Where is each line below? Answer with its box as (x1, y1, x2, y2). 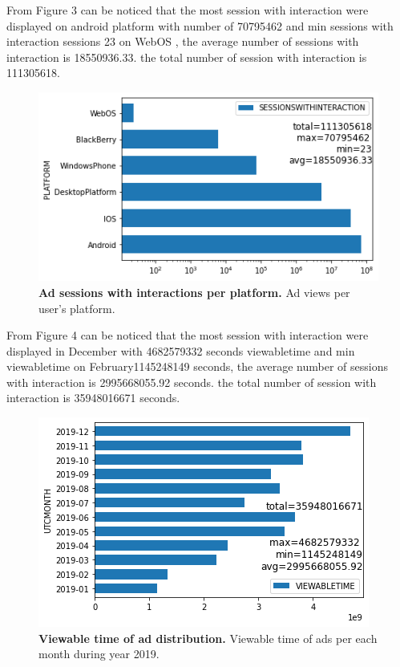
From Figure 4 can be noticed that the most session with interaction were (6, 327, 369, 344)
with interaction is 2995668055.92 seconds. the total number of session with (6, 373, 377, 390)
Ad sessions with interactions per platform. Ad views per (38, 283, 350, 300)
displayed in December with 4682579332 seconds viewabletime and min (6, 342, 355, 359)
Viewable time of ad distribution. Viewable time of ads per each (38, 629, 378, 646)
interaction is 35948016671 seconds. (6, 389, 180, 406)
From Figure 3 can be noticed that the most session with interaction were (6, 2, 369, 18)
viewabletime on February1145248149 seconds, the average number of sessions (6, 358, 388, 375)
